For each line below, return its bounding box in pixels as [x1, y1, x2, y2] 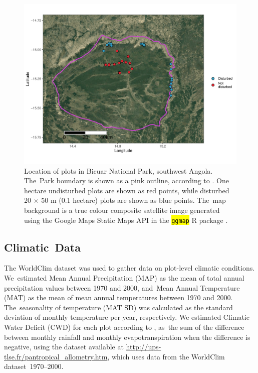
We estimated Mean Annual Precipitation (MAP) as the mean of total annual [4, 273, 244, 283]
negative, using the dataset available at [4, 341, 124, 352]
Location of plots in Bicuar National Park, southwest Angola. [24, 165, 213, 176]
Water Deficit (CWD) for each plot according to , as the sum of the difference [4, 321, 244, 332]
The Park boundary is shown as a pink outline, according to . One [24, 175, 229, 186]
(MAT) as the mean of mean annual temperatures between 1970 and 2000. [4, 292, 233, 303]
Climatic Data [4, 239, 81, 255]
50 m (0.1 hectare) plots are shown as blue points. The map [41, 195, 226, 205]
